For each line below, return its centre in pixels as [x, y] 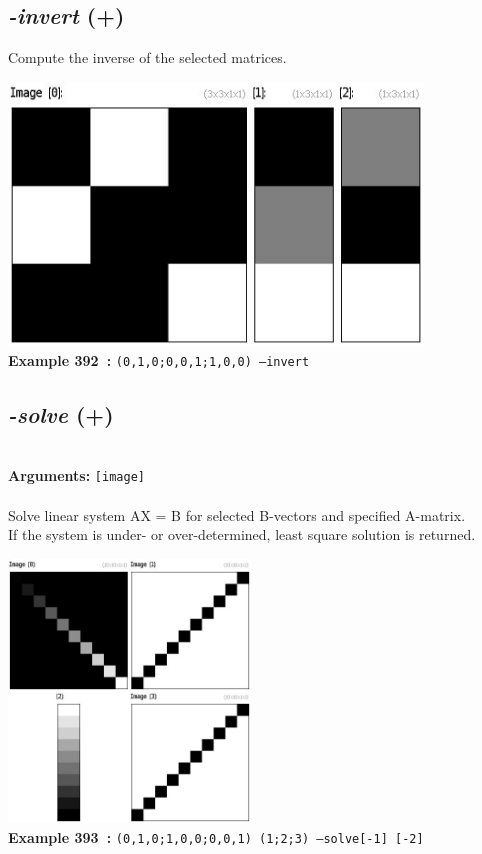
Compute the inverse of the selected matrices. [147, 57]
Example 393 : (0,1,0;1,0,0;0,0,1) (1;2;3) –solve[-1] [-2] [216, 837]
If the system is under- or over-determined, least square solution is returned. [242, 534]
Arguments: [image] [76, 475]
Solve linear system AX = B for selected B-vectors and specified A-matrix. [237, 514]
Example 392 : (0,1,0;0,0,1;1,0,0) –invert [159, 359]
